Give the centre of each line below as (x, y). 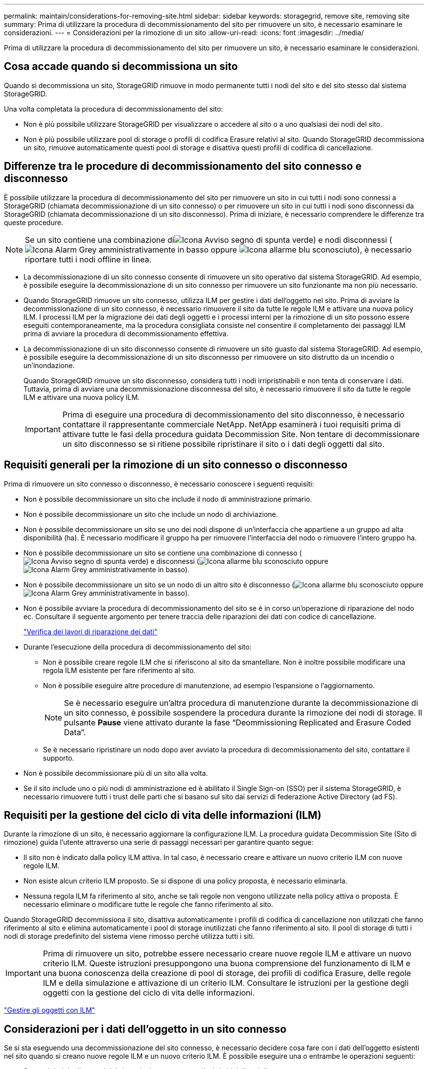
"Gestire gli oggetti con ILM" (50, 1010)
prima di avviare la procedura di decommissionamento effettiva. (126, 333)
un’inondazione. (49, 365)
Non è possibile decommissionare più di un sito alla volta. (116, 773)
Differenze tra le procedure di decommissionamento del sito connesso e (183, 166)
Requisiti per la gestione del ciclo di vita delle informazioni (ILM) (163, 815)
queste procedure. (34, 222)
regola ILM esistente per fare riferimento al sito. (119, 670)
